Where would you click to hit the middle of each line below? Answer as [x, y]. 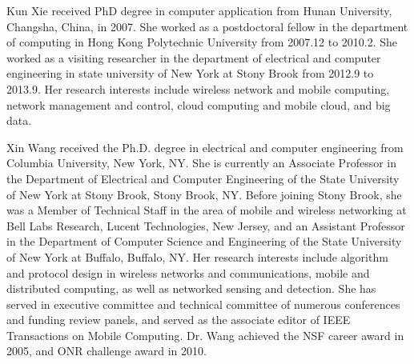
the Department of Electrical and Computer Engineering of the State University [203, 178]
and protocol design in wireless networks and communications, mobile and [188, 272]
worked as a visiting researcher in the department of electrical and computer [194, 57]
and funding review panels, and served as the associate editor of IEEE [179, 320]
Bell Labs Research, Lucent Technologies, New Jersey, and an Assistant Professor [206, 225]
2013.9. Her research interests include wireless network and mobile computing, [198, 88]
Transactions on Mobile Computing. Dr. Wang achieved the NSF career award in [205, 335]
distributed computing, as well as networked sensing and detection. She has [191, 288]
